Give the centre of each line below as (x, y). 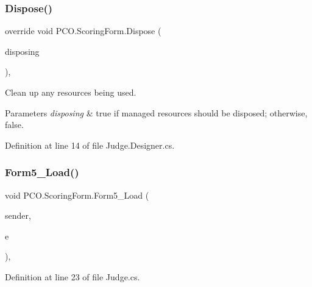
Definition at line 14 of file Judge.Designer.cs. (90, 145)
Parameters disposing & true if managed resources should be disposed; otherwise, (156, 112)
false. (14, 125)
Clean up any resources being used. (71, 92)
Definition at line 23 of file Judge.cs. (73, 276)
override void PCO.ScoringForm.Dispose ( (83, 31)
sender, (18, 215)
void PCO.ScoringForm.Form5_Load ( (77, 195)
